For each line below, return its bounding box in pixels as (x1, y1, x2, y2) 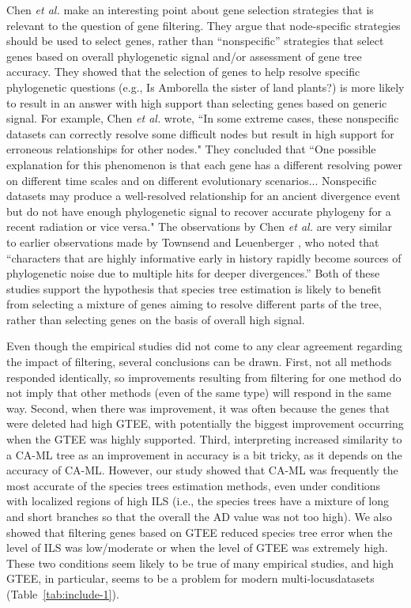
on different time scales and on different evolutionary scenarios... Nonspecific (6, 172, 377, 188)
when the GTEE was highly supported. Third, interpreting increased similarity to (6, 431, 402, 448)
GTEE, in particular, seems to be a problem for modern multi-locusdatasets (6, 570, 375, 587)
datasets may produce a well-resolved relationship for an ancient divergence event (6, 187, 401, 204)
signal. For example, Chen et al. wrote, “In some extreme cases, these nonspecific (6, 110, 399, 127)
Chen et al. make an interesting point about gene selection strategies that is (6, 2, 374, 17)
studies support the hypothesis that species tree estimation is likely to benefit (6, 280, 382, 296)
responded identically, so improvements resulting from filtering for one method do (6, 368, 402, 385)
